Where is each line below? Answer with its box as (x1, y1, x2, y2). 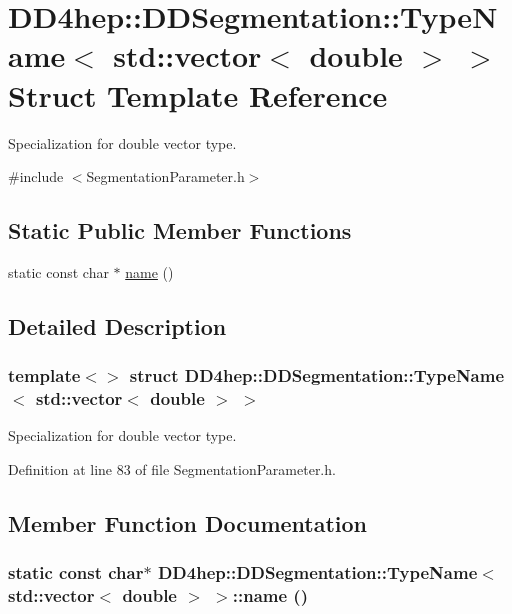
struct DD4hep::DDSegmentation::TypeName (129, 363, 505, 388)
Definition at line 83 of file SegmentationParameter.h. (8, 459, 336, 479)
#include (8, 166, 64, 187)
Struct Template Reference (8, 74, 388, 115)
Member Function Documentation (8, 507, 368, 538)
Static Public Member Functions (8, 215, 352, 246)
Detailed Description (8, 310, 227, 341)
